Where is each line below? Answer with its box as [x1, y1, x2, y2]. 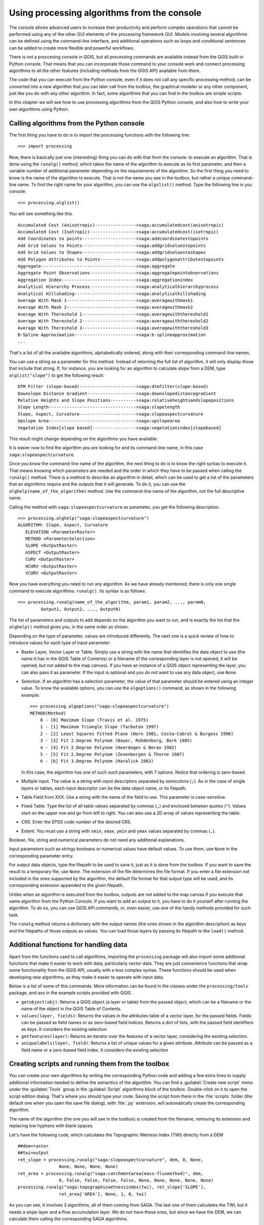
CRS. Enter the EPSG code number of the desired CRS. [21, 819, 132, 825]
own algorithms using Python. [9, 106, 69, 112]
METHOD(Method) [30, 710, 66, 716]
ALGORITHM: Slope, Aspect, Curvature [18, 522, 109, 528]
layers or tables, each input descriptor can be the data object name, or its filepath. [21, 785, 187, 791]
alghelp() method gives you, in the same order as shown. [9, 624, 129, 630]
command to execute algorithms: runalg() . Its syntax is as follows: [9, 588, 146, 594]
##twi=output [18, 1150, 49, 1156]
